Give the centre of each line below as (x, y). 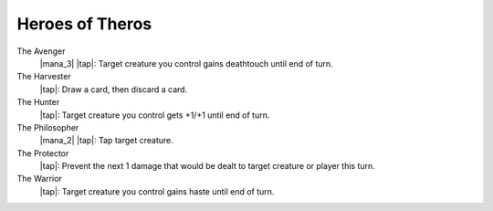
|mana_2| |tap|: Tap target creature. (106, 141)
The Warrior (40, 179)
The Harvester (44, 77)
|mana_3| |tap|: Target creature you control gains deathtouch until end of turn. (186, 63)
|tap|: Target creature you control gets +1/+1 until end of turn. (155, 115)
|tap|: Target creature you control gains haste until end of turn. (157, 191)
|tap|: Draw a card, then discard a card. (114, 89)
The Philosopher (48, 127)
